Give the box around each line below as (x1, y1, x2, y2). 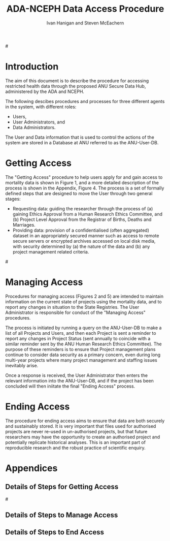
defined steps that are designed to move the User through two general (5, 190, 153, 196)
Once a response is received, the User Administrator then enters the (5, 372, 148, 378)
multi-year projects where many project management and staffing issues (5, 357, 157, 363)
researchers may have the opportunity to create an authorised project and (5, 434, 160, 440)
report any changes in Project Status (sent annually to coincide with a (5, 335, 151, 341)
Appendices (5, 462, 58, 474)
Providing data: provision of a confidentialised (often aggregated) (12, 227, 150, 233)
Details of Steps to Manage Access (5, 511, 118, 520)
